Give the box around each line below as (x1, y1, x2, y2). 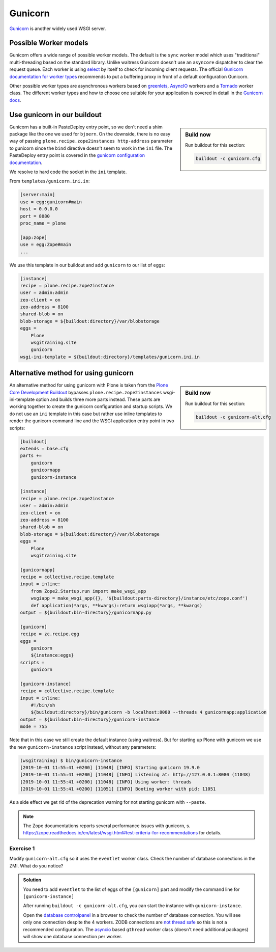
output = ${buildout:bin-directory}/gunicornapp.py (20, 610, 152, 616)
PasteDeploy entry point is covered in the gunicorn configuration (9, 152, 145, 158)
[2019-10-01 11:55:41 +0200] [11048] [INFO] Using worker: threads (20, 779, 192, 784)
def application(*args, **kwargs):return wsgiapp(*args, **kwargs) (30, 603, 203, 608)
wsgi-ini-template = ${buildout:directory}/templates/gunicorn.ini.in (20, 354, 200, 360)
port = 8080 (20, 213, 50, 219)
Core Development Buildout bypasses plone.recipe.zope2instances (9, 389, 162, 395)
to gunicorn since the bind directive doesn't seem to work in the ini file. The (9, 145, 173, 151)
